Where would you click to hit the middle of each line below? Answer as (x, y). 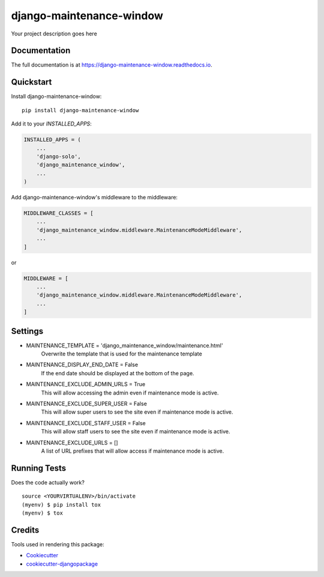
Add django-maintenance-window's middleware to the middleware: (94, 198)
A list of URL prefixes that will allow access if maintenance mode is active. (133, 451)
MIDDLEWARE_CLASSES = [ (59, 213)
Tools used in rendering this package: (58, 544)
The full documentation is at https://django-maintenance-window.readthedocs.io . (112, 65)
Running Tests (38, 468)
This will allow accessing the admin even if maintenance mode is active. (130, 393)
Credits (25, 530)
